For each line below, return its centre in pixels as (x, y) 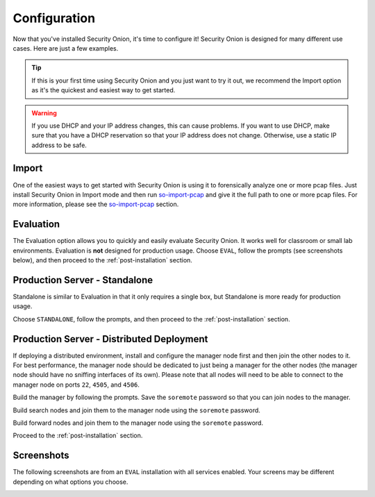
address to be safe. (59, 145)
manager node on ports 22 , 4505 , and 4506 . (76, 385)
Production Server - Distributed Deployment (110, 339)
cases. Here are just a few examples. (66, 48)
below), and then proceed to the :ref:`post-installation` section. (102, 260)
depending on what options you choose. (70, 482)
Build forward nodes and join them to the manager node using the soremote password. (138, 423)
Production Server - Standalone (83, 280)
